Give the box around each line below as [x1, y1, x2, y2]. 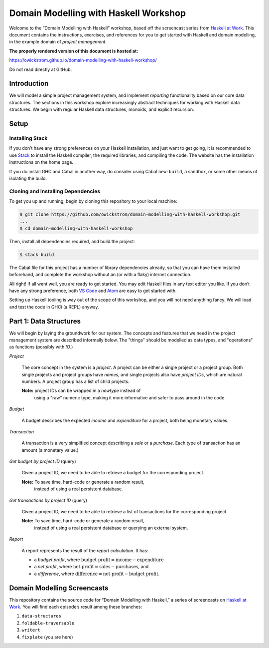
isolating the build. [9, 175, 47, 181]
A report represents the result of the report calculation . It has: [21, 547, 148, 554]
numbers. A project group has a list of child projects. [21, 378, 130, 384]
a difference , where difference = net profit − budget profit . [34, 571, 160, 577]
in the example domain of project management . [9, 39, 107, 45]
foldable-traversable [21, 620, 75, 626]
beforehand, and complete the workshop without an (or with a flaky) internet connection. [9, 272, 192, 278]
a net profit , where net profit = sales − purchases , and [34, 564, 149, 570]
